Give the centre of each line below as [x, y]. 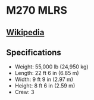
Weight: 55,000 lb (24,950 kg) [51, 67]
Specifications [34, 52]
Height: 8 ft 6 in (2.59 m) [45, 86]
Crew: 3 [24, 92]
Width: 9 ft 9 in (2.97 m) [44, 79]
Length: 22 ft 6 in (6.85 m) [47, 73]
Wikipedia [25, 32]
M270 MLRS [37, 10]
